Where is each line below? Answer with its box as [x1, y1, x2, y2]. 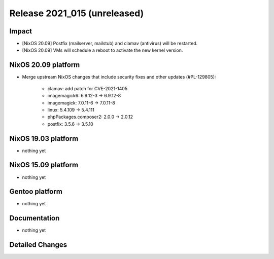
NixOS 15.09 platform [9, 161, 79, 169]
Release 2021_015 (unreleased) [9, 8, 144, 19]
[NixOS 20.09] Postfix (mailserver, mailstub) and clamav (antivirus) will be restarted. [22, 41, 198, 47]
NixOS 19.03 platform [9, 134, 79, 143]
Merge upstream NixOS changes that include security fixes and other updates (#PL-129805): [22, 74, 216, 80]
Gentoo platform [9, 188, 63, 196]
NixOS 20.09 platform [9, 61, 80, 69]
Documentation [9, 214, 60, 223]
